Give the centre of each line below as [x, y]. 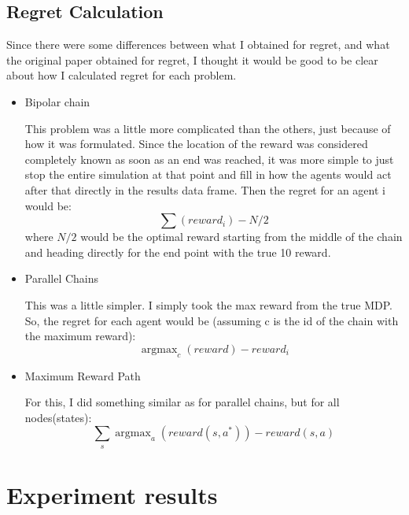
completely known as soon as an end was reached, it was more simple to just [209, 159]
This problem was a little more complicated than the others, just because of [208, 128]
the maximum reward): [80, 336]
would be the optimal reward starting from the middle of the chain [241, 237]
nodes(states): [58, 417]
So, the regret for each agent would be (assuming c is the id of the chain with [212, 320]
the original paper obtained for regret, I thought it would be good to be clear [192, 59]
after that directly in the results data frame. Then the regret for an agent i [205, 189]
